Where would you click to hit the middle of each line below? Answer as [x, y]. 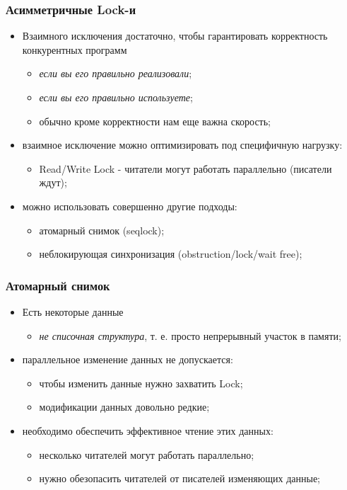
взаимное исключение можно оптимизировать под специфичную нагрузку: [182, 145]
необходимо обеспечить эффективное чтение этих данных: [148, 430]
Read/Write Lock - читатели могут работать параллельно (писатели [186, 168]
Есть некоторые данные [73, 311]
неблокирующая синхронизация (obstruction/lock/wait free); [171, 254]
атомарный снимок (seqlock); [102, 230]
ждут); [53, 182]
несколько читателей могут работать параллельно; [147, 454]
